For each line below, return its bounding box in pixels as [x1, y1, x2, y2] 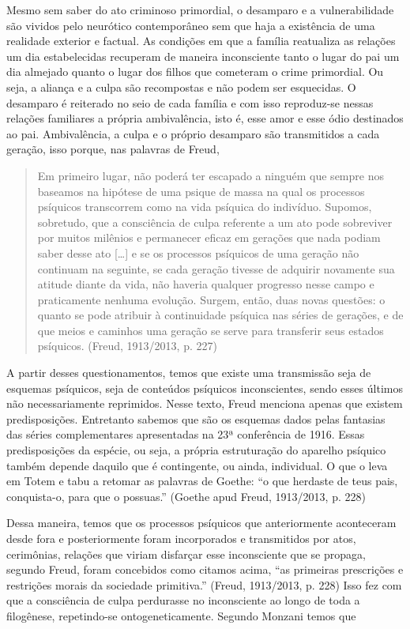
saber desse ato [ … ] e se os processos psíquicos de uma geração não [37, 244, 359, 261]
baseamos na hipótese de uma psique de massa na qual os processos [37, 183, 365, 199]
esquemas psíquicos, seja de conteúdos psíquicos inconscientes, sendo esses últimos [6, 379, 403, 396]
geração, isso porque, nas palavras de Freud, [6, 141, 220, 157]
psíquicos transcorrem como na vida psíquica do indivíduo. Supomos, [37, 198, 372, 215]
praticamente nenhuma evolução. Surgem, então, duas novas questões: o [37, 291, 386, 307]
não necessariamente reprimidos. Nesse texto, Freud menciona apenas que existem [6, 395, 403, 412]
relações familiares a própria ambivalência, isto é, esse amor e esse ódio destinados [6, 110, 404, 126]
